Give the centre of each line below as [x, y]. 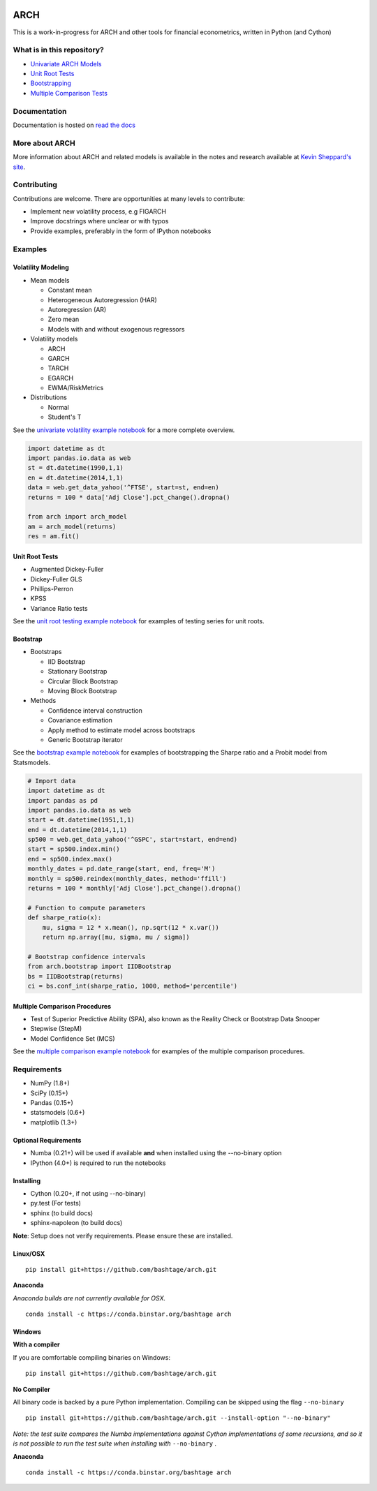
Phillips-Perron [52, 588]
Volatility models [54, 339]
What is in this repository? [58, 50]
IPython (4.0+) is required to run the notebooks [98, 1163]
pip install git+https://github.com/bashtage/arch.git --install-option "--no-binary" [178, 1418]
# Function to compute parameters [87, 908]
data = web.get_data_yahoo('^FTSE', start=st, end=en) [123, 488]
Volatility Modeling [41, 267]
